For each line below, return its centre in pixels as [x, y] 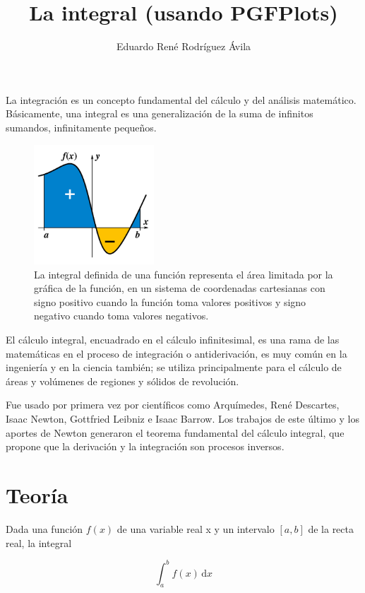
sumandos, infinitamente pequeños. [81, 127]
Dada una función [44, 528]
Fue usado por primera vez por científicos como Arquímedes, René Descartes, [173, 405]
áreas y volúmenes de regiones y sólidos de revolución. [122, 381]
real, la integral [39, 542]
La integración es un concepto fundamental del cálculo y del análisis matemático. [181, 99]
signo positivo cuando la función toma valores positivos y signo [170, 301]
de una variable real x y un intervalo [196, 528]
